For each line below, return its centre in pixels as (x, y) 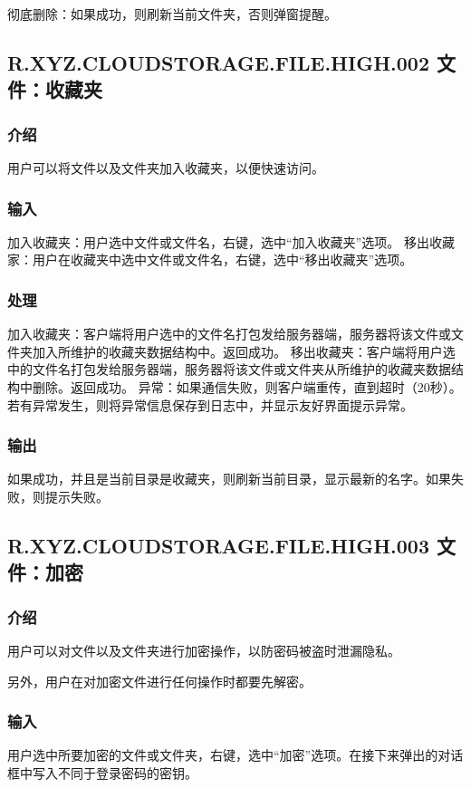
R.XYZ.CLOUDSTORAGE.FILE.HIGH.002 (218, 62)
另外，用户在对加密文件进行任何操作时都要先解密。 (159, 681)
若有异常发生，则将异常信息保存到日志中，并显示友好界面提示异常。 (210, 404)
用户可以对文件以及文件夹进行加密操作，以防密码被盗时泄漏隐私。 (204, 650)
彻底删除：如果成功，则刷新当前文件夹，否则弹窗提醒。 (172, 14)
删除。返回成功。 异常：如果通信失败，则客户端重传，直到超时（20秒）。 (247, 386)
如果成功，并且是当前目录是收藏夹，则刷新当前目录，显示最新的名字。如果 (229, 479)
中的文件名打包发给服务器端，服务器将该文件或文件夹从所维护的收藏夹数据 (229, 369)
